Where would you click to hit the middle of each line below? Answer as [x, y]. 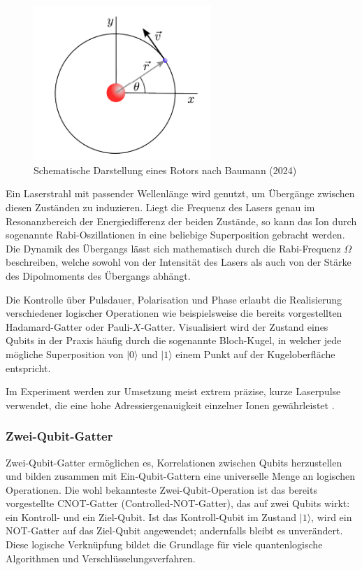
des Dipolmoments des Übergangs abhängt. [98, 275]
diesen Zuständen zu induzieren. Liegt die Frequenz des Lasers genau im [160, 207]
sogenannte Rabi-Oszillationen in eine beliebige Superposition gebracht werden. [175, 235]
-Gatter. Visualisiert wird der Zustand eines [234, 326]
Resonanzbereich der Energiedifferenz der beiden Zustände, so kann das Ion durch [181, 221]
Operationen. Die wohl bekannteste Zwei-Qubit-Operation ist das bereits [161, 489]
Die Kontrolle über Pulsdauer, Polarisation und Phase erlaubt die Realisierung [174, 299]
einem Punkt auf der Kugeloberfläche [255, 354]
